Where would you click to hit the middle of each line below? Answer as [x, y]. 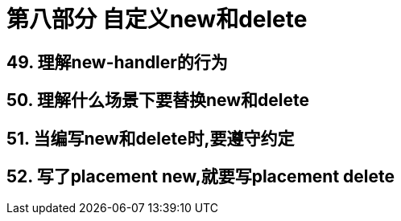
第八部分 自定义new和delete [157, 19]
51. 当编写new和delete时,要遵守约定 [151, 138]
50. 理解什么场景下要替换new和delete [158, 100]
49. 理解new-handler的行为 [117, 62]
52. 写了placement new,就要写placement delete [200, 177]
